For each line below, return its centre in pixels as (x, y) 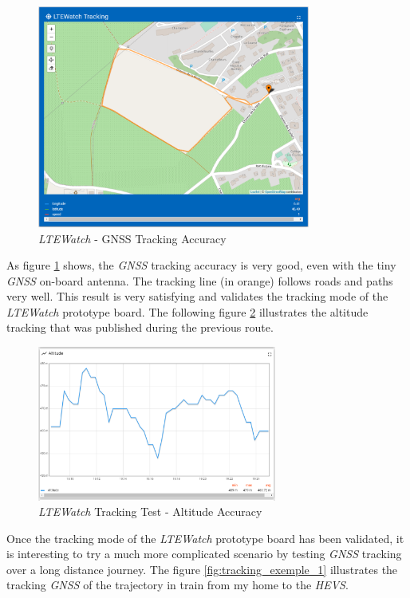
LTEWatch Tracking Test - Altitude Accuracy (150, 511)
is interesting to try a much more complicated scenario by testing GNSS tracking (204, 554)
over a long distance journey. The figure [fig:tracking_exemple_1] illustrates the (202, 569)
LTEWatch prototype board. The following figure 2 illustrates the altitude (187, 311)
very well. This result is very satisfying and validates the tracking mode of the (197, 296)
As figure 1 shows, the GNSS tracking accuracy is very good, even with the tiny (201, 265)
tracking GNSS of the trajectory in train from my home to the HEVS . (177, 585)
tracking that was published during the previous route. (140, 327)
